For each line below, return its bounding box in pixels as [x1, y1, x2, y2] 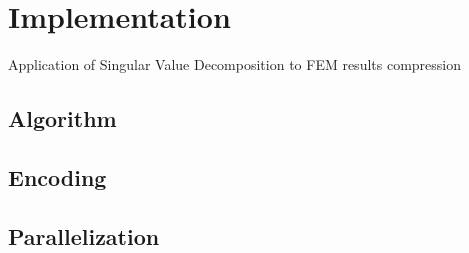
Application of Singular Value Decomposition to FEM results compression [8, 54, 462, 75]
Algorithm [8, 103, 117, 134]
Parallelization [8, 220, 160, 251]
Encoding [8, 161, 107, 192]
